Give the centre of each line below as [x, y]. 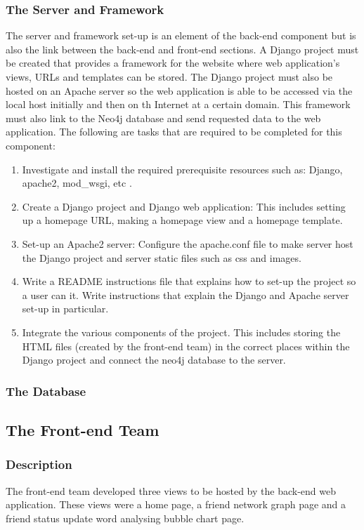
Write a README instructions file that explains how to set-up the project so [189, 281]
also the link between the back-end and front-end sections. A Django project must [182, 49]
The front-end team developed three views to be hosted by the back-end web [171, 490]
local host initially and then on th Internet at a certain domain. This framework [178, 104]
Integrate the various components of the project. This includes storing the [181, 332]
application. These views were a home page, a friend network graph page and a [176, 504]
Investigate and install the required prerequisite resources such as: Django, [182, 169]
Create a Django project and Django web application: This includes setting [184, 206]
